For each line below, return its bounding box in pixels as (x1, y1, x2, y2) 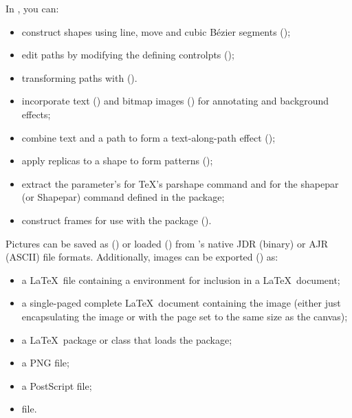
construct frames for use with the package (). (21, 212, 212, 227)
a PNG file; (21, 355, 69, 370)
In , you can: (5, 1, 59, 15)
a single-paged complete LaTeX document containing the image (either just (21, 296, 341, 310)
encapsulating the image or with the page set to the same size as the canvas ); (21, 309, 348, 323)
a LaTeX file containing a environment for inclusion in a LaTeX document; (21, 272, 340, 287)
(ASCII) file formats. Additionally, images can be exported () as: (5, 250, 278, 264)
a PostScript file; (21, 378, 92, 393)
